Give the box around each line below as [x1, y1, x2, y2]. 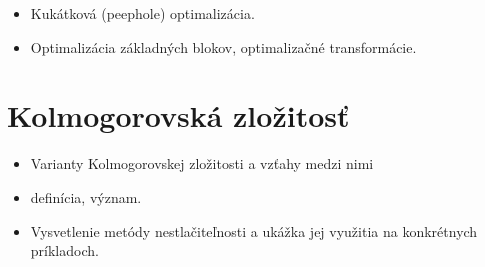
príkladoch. [30, 240, 99, 261]
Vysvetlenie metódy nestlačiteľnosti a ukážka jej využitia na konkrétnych [30, 220, 478, 241]
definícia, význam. [30, 186, 142, 207]
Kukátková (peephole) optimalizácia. [30, 3, 255, 23]
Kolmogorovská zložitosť [7, 95, 350, 136]
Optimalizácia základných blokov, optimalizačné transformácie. [30, 36, 417, 57]
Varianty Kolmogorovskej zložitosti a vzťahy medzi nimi [30, 153, 374, 174]
